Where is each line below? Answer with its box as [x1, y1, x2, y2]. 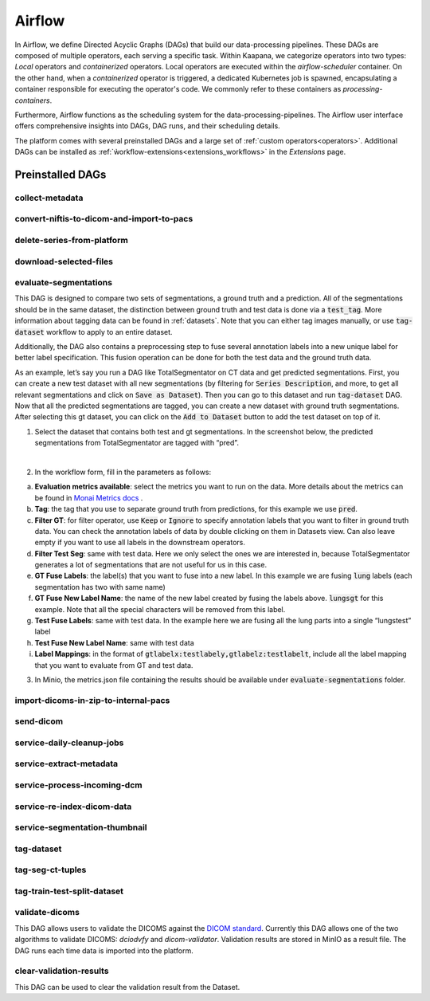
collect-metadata [14, 192, 84, 203]
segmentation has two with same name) [34, 582, 166, 591]
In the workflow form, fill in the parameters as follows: [34, 467, 212, 477]
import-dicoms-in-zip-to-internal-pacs [14, 694, 170, 705]
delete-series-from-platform [14, 234, 129, 245]
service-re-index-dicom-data [14, 801, 132, 812]
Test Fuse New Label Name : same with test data [34, 638, 194, 647]
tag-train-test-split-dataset [14, 885, 123, 897]
